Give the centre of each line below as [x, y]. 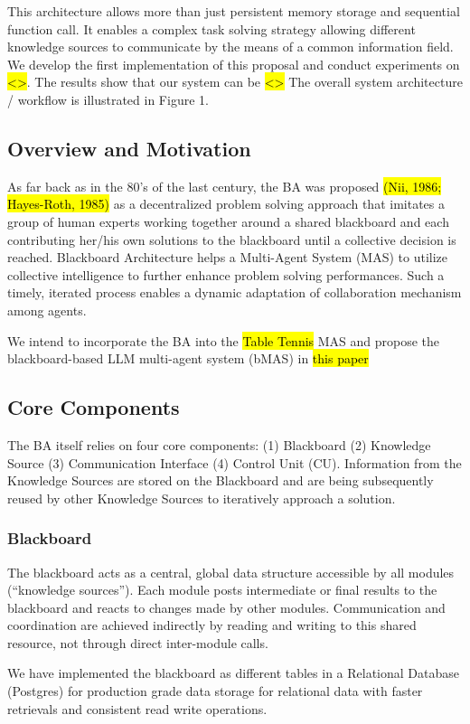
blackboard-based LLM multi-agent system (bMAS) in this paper [188, 358]
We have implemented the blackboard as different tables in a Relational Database [234, 673]
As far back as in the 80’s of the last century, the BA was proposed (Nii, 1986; [225, 186]
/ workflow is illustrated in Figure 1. [108, 99]
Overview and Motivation [129, 148]
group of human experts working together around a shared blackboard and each [228, 221]
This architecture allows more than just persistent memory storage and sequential [234, 11]
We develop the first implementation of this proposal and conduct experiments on [234, 64]
